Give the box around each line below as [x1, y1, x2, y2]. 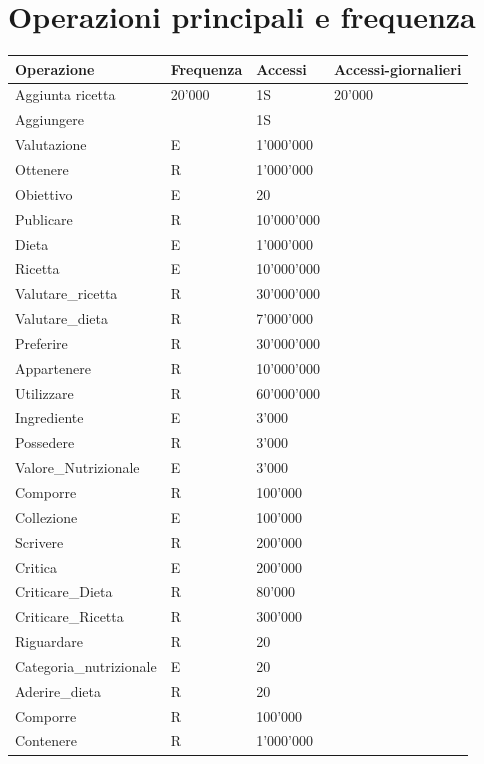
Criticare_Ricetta [15, 606, 124, 627]
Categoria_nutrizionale [15, 655, 157, 676]
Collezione [15, 506, 78, 527]
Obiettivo [15, 183, 73, 204]
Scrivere [15, 531, 64, 552]
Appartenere [15, 357, 91, 378]
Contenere [15, 730, 77, 751]
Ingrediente [15, 407, 84, 428]
